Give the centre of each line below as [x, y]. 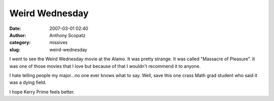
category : [20, 43]
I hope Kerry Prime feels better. [42, 92]
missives [59, 43]
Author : [18, 35]
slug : [15, 49]
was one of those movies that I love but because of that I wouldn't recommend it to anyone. [105, 66]
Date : [15, 28]
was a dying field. [28, 82]
